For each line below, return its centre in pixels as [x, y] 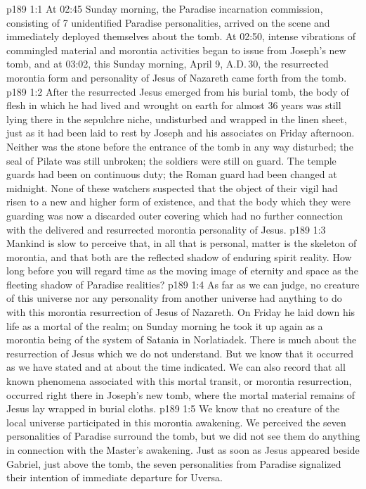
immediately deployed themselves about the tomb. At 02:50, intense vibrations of [181, 36]
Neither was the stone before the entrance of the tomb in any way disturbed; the [180, 146]
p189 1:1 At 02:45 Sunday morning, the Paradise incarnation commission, [165, 8]
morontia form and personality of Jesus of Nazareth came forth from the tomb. [177, 77]
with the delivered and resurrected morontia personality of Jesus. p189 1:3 [166, 229]
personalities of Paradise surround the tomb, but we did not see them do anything [183, 436]
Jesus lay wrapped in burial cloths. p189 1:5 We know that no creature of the [173, 408]
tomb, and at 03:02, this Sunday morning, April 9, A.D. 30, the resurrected [168, 64]
